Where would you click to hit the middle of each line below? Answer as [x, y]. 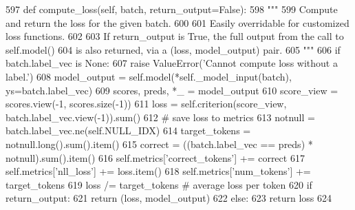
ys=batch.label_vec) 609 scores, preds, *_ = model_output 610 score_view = [172, 90]
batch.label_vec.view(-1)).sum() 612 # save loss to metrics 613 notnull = [160, 117]
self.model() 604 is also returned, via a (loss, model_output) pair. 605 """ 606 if [173, 49]
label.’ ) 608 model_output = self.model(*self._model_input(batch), [149, 76]
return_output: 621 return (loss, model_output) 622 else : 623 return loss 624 [169, 198]
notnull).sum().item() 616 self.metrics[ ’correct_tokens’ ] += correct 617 [155, 157]
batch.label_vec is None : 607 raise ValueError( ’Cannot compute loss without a [172, 63]
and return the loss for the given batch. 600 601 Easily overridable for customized [177, 22]
